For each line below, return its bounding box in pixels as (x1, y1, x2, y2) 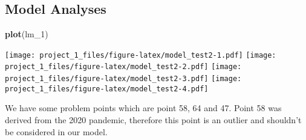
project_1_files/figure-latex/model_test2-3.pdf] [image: (5, 75, 242, 84)
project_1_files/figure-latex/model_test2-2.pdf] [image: (5, 62, 242, 72)
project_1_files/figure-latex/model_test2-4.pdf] (5, 84, 209, 93)
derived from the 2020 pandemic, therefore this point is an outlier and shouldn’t (5, 114, 302, 126)
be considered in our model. (5, 125, 108, 138)
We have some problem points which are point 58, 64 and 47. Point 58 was (5, 102, 282, 114)
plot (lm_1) (5, 28, 48, 40)
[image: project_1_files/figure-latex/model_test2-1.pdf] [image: (5, 50, 276, 59)
